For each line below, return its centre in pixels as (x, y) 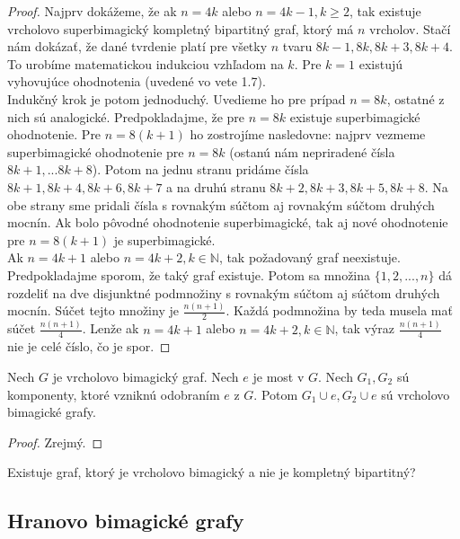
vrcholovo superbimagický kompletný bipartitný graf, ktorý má (181, 28)
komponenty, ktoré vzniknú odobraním (114, 394)
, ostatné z (416, 98)
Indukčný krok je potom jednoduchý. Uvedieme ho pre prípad (177, 98)
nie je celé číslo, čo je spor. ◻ (89, 346)
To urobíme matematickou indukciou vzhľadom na (146, 63)
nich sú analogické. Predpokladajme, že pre (126, 116)
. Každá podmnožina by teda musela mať (339, 310)
